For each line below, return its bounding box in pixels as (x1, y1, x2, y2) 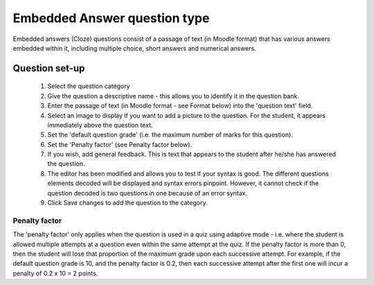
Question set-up (12, 62, 85, 74)
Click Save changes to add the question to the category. (47, 198, 208, 207)
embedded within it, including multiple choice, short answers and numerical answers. (12, 44, 256, 52)
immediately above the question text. (47, 121, 153, 129)
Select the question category (47, 82, 131, 90)
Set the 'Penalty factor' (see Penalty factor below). (47, 140, 193, 148)
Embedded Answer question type (12, 10, 210, 26)
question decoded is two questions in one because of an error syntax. (47, 189, 248, 197)
